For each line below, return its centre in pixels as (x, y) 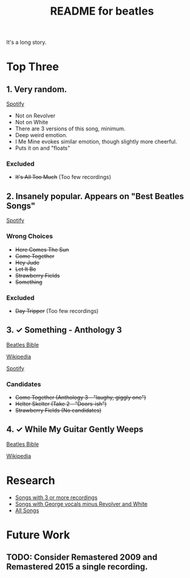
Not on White (32, 122)
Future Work (38, 535)
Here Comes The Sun (42, 249)
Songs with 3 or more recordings (56, 497)
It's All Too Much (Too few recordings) (63, 177)
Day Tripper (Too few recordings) (57, 311)
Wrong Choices (30, 236)
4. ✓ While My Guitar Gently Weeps (75, 430)
